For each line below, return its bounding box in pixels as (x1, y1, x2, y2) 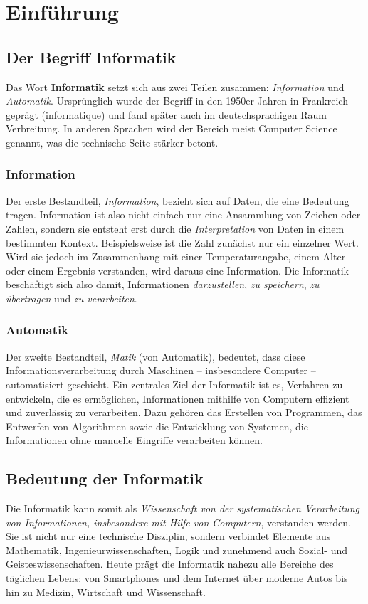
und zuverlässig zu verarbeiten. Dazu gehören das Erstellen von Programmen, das (6, 405, 362, 420)
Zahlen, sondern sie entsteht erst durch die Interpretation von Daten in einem (6, 221, 345, 235)
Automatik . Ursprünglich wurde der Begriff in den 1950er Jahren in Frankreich (6, 93, 348, 108)
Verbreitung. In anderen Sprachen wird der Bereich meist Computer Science (6, 121, 337, 136)
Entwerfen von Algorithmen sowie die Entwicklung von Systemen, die (6, 418, 308, 433)
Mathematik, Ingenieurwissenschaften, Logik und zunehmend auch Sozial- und (6, 542, 348, 557)
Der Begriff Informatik (6, 46, 177, 68)
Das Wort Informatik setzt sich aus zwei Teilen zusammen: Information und (6, 79, 345, 94)
